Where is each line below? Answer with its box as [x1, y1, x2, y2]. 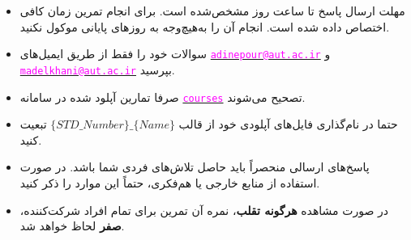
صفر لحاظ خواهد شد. [19, 217, 125, 234]
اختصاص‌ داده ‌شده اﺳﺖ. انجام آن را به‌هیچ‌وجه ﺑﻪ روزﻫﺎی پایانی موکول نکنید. [19, 18, 390, 35]
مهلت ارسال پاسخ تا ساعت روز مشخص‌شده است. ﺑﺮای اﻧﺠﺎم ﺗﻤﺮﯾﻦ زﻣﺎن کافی [19, 2, 405, 19]
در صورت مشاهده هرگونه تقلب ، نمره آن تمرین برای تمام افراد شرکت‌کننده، [19, 201, 388, 218]
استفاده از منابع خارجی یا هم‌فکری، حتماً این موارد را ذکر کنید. [19, 174, 320, 191]
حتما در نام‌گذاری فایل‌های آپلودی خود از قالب [178, 116, 398, 133]
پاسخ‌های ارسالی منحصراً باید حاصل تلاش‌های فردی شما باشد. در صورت [19, 158, 370, 175]
